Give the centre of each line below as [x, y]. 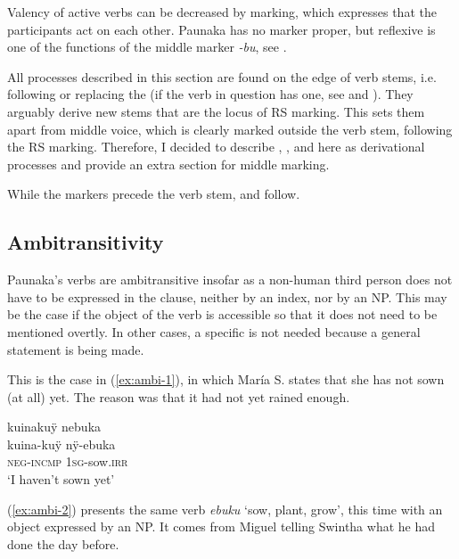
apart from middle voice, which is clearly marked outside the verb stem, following [230, 129]
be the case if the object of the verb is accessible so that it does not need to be [222, 314]
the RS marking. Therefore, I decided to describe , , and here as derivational [216, 147]
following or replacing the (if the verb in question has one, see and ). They [210, 94]
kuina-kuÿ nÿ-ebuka [61, 444]
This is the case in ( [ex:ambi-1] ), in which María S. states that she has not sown [226, 379]
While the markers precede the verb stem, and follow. [154, 194]
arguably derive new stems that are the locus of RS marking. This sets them [216, 111]
